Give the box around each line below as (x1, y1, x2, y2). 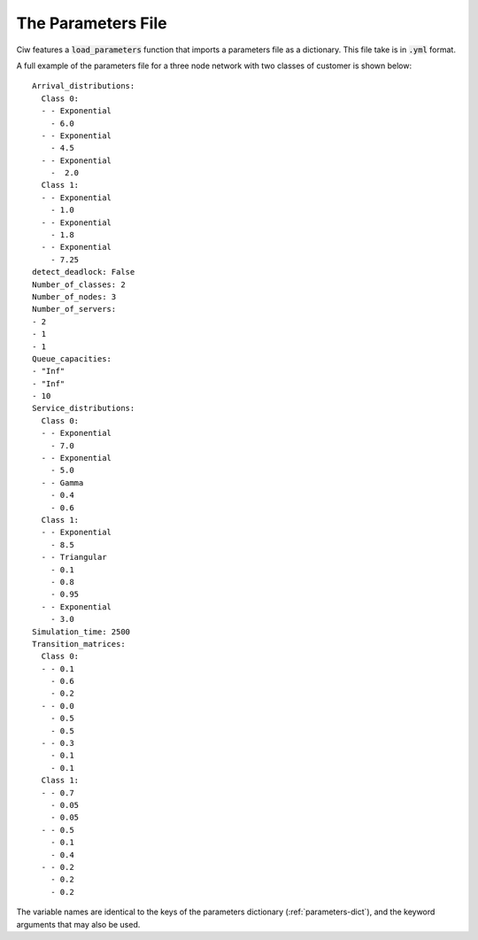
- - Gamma (41, 478, 84, 487)
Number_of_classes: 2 (32, 279, 126, 290)
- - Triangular (41, 552, 107, 563)
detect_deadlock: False (32, 267, 135, 277)
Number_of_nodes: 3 (32, 291, 117, 301)
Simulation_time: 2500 (32, 626, 131, 637)
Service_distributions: (32, 403, 135, 414)
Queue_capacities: (32, 353, 112, 363)
